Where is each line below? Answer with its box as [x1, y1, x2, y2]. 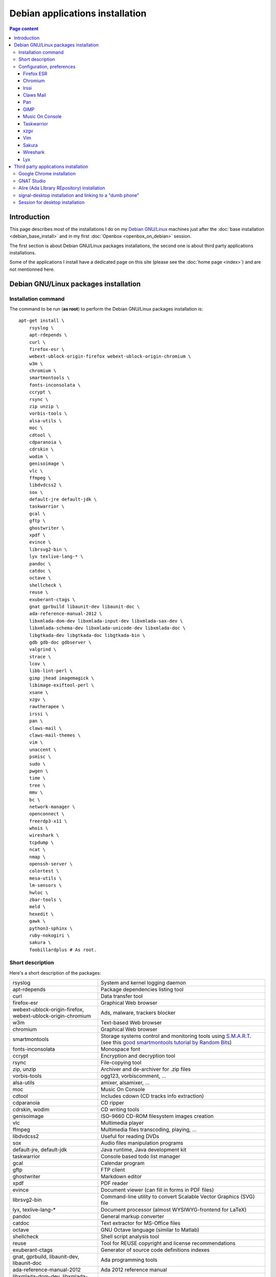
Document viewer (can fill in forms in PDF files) [100, 1187, 214, 1194]
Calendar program [100, 1160, 145, 1167]
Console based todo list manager [100, 1153, 181, 1160]
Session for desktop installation [18, 199, 85, 205]
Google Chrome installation [18, 171, 76, 177]
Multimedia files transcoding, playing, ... [100, 1126, 197, 1133]
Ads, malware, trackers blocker [100, 1009, 176, 1016]
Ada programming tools [100, 1257, 158, 1264]
